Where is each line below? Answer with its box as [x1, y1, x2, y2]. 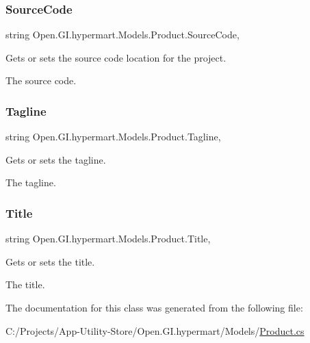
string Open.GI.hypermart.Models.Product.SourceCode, [5, 27, 240, 42]
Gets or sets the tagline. [5, 152, 106, 166]
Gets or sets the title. [5, 254, 95, 268]
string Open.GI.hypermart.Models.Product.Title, [5, 231, 211, 246]
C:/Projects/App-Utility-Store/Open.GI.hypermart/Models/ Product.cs [5, 323, 305, 338]
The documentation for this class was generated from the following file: [5, 301, 303, 314]
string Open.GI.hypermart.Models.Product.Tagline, [5, 129, 221, 144]
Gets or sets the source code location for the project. [5, 50, 227, 64]
